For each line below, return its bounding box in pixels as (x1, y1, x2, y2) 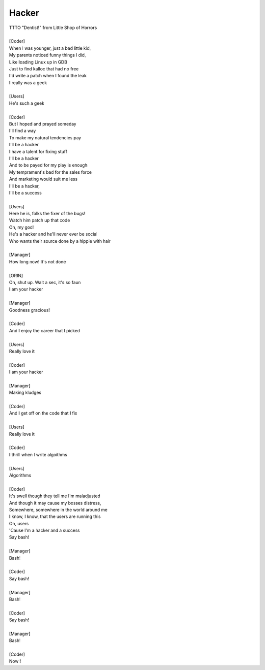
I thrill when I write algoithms (9, 451, 67, 457)
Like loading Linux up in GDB (9, 59, 67, 65)
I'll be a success (9, 190, 42, 195)
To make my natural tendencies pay (9, 134, 81, 140)
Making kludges (9, 389, 42, 396)
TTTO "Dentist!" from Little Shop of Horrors (9, 25, 97, 31)
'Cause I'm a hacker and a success (9, 527, 80, 534)
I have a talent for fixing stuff (9, 148, 67, 155)
